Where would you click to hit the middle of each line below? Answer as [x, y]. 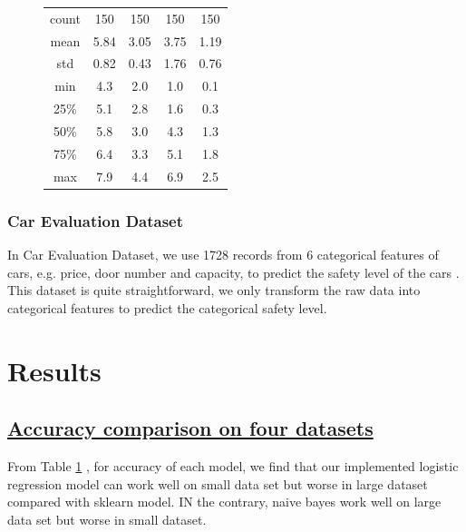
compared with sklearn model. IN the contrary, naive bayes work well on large [224, 502]
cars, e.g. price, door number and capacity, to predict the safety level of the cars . [233, 272]
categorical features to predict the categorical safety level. [167, 307]
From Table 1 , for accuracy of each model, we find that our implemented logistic [233, 465]
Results [54, 370]
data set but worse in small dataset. [107, 519]
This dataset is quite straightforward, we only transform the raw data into [214, 290]
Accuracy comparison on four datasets [190, 428]
